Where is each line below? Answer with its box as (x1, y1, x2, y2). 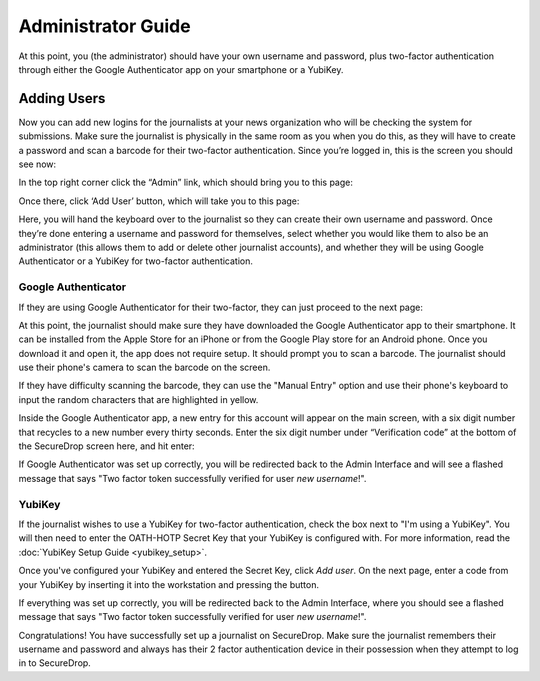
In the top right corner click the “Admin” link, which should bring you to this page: (18, 176, 354, 189)
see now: (18, 158, 57, 170)
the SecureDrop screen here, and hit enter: (18, 440, 195, 452)
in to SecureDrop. (18, 657, 92, 669)
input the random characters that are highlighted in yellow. (18, 393, 259, 405)
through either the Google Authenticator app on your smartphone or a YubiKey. (18, 63, 344, 75)
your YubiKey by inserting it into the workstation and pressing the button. (18, 578, 320, 590)
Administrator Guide (18, 15, 191, 37)
